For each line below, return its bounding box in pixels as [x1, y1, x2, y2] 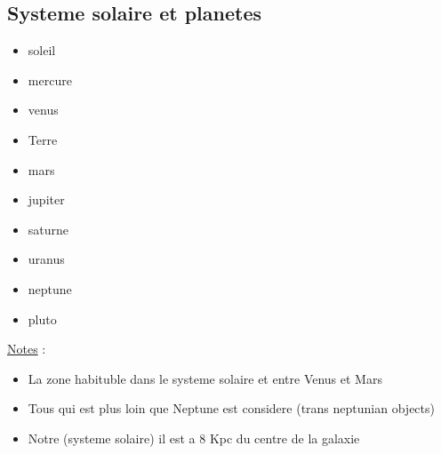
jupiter [28, 190, 65, 209]
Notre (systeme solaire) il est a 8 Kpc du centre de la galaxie [28, 428, 360, 447]
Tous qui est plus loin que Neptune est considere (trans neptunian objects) [28, 399, 435, 418]
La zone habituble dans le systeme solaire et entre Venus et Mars [28, 369, 382, 387]
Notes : [7, 339, 46, 358]
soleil [28, 41, 56, 60]
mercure [28, 70, 72, 89]
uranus [28, 250, 65, 268]
